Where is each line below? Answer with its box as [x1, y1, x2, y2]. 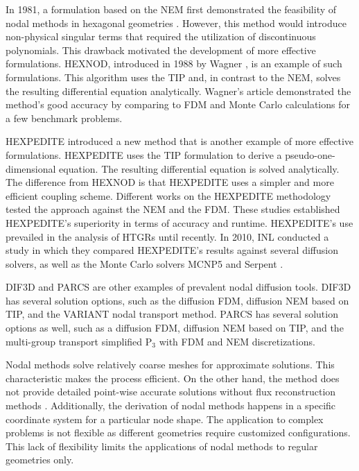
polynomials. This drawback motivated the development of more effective [6, 42, 316, 57]
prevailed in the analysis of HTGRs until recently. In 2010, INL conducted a [6, 229, 329, 243]
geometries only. [6, 452, 74, 467]
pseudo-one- [285, 147, 335, 162]
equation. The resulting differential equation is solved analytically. [59, 161, 340, 175]
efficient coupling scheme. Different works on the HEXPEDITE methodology [6, 188, 331, 203]
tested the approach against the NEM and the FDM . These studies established [6, 202, 340, 216]
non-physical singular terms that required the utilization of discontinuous [6, 29, 316, 44]
